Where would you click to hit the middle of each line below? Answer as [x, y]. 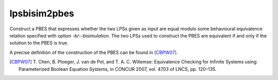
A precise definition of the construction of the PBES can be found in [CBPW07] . [94, 52]
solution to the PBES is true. [39, 43]
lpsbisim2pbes [42, 13]
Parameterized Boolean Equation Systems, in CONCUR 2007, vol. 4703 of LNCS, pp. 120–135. [118, 69]
